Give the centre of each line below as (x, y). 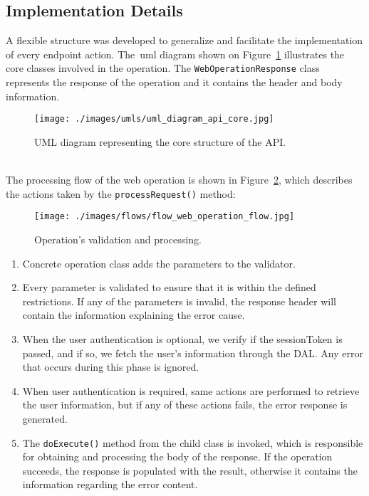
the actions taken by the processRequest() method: (121, 193)
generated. (45, 418)
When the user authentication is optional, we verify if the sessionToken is (182, 338)
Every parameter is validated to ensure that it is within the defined (169, 287)
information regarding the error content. (110, 484)
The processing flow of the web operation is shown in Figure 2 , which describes (179, 180)
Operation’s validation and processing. (118, 239)
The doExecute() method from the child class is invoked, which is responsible (193, 442)
